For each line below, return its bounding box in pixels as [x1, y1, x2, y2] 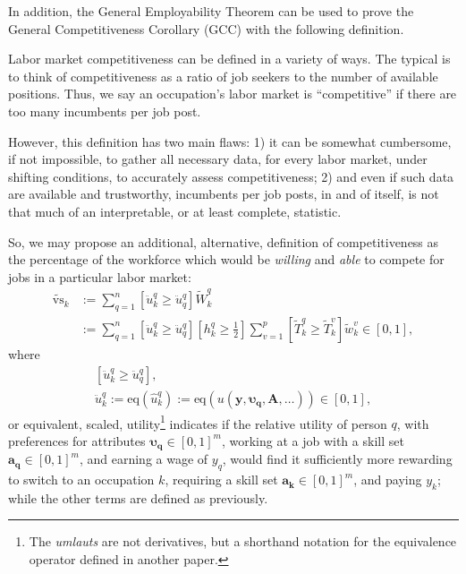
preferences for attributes [8, 431, 146, 450]
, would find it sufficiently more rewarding [222, 450, 453, 468]
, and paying [353, 470, 422, 489]
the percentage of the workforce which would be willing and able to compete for [8, 250, 445, 269]
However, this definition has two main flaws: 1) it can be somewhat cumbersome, [8, 132, 452, 150]
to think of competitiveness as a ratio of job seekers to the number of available [8, 66, 438, 85]
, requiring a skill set [165, 470, 278, 489]
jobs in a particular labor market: [8, 267, 191, 286]
